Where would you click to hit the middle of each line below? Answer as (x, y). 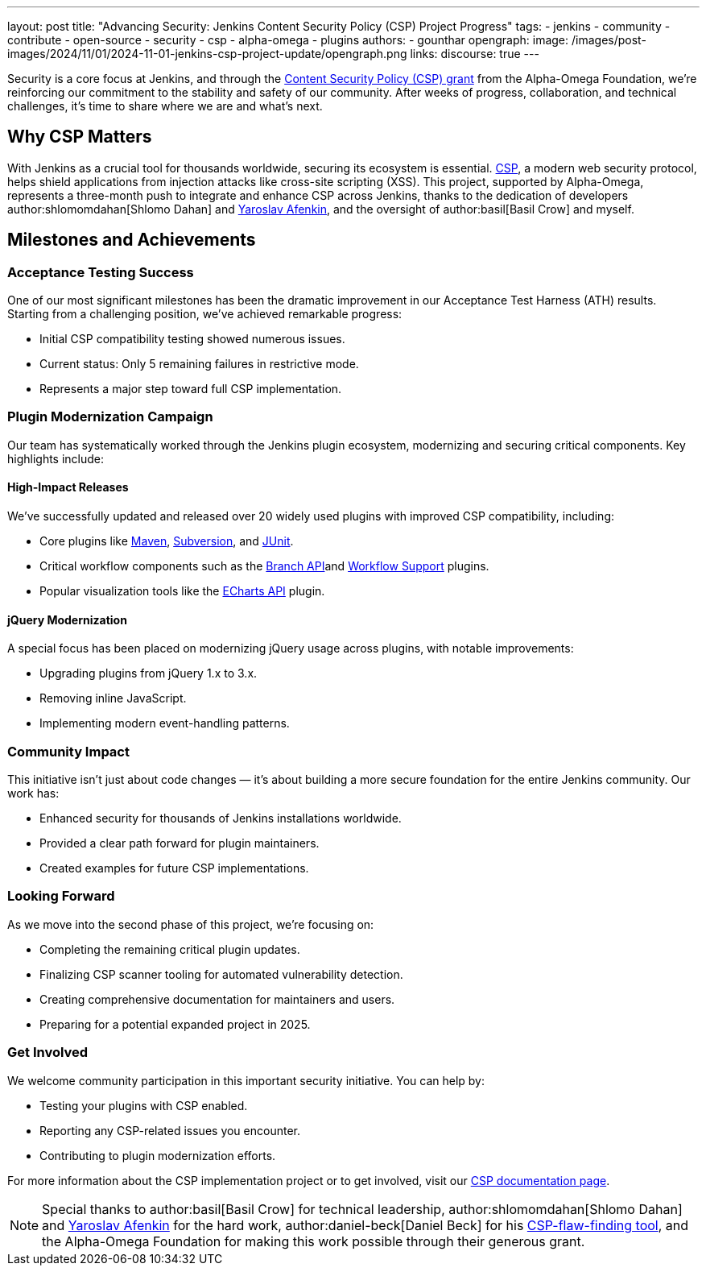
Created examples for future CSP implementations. (174, 868)
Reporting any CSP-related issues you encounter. (170, 1130)
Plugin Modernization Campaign (110, 417)
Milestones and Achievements (132, 240)
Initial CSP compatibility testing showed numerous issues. (192, 339)
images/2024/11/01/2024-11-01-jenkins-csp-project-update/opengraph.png (207, 54)
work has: (33, 793)
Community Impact (68, 751)
